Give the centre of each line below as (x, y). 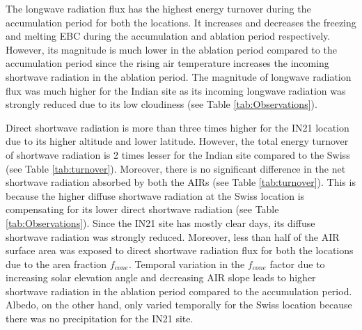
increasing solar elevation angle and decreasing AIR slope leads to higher (161, 277)
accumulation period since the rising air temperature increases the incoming (167, 63)
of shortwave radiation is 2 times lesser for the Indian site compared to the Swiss (178, 154)
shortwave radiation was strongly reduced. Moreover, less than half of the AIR (173, 236)
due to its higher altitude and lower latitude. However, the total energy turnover (177, 141)
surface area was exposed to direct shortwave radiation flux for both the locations (180, 250)
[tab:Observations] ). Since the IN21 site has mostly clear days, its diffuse (160, 222)
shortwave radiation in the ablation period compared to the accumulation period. (179, 291)
